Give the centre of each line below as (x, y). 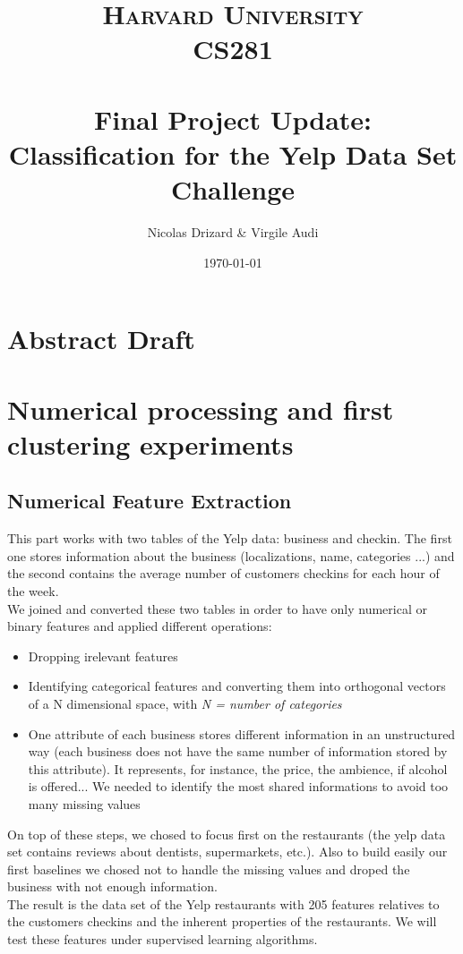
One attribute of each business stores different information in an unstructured (242, 733)
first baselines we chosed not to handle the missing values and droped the (209, 869)
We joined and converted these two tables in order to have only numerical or (217, 608)
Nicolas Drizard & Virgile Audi (233, 232)
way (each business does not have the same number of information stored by (238, 751)
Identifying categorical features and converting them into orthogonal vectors (237, 686)
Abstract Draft (101, 339)
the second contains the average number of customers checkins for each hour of (223, 573)
